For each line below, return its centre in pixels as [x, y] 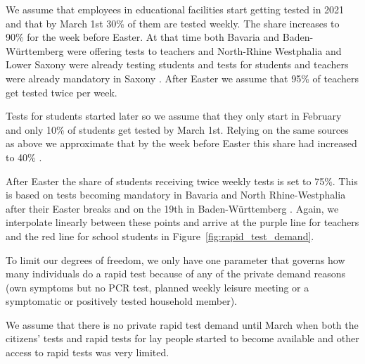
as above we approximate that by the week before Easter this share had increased [181, 143]
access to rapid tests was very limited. [88, 352]
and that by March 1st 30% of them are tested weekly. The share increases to [173, 23]
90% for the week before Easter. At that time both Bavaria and [143, 37]
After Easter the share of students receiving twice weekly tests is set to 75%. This [182, 181]
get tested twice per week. [62, 92]
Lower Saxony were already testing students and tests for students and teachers [177, 64]
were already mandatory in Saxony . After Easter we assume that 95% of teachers [182, 78]
